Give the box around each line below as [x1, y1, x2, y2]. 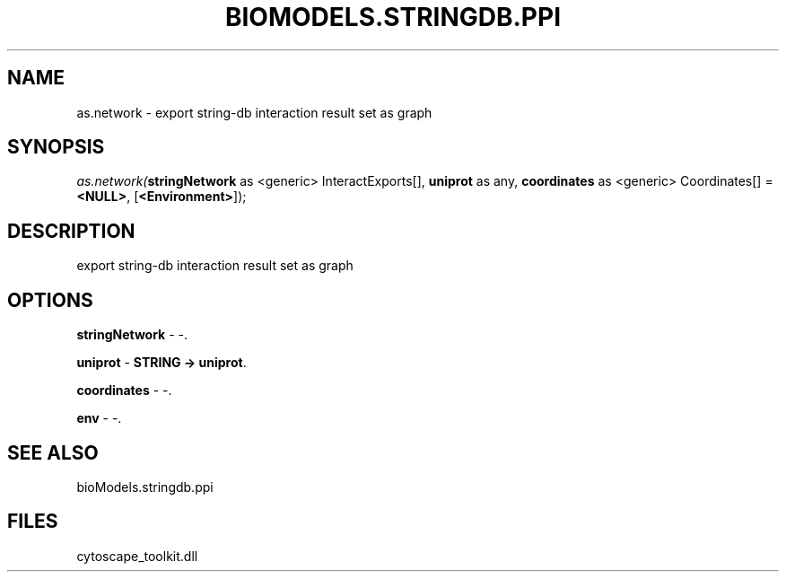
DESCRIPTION [7, 219, 135, 242]
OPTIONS [7, 288, 93, 311]
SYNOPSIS [7, 136, 105, 159]
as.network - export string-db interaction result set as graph [76, 104, 432, 120]
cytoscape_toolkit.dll [76, 548, 198, 564]
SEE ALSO [7, 441, 99, 464]
